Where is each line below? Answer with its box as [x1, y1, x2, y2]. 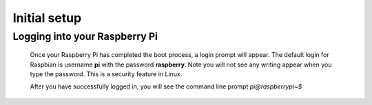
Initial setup [12, 10, 82, 25]
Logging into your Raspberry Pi [12, 30, 158, 43]
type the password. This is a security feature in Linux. [30, 69, 183, 78]
